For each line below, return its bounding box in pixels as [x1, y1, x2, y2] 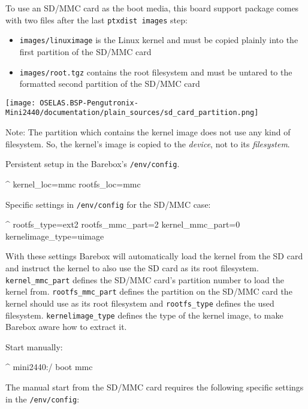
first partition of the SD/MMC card [19, 45, 152, 57]
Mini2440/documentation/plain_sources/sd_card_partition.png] [5, 108, 259, 117]
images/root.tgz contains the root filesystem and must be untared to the [19, 65, 292, 78]
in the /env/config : [5, 392, 80, 405]
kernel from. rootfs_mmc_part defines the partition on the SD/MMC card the [5, 285, 292, 298]
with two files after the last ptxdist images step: [5, 13, 188, 26]
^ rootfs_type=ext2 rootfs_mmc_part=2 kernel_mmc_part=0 [5, 218, 240, 231]
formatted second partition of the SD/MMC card [19, 77, 200, 90]
